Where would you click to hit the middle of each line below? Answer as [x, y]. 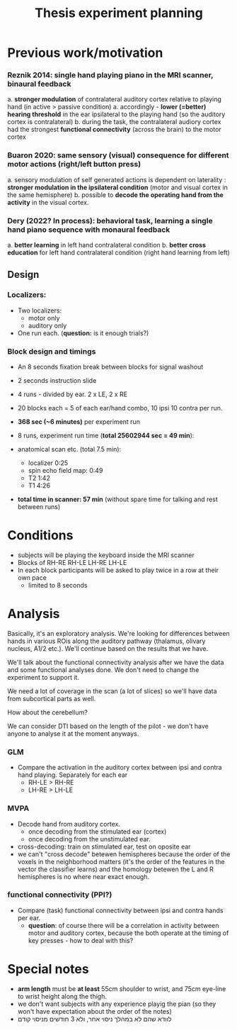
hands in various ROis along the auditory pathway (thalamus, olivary [106, 641]
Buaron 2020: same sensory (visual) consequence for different [118, 155]
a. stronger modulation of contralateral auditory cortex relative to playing [114, 99]
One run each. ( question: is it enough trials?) [83, 333]
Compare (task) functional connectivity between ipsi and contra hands [120, 910]
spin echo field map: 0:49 [65, 471]
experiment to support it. [44, 677]
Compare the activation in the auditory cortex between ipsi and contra [120, 768]
